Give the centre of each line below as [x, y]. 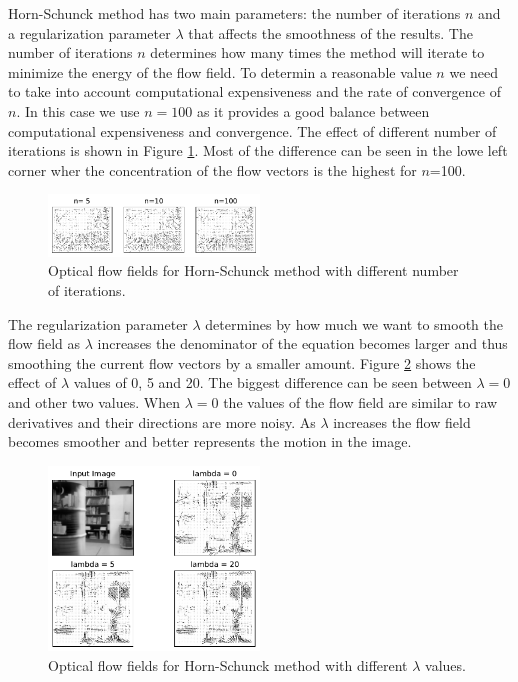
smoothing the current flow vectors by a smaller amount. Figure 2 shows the [242, 362]
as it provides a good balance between [313, 110]
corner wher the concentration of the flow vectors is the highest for [212, 169]
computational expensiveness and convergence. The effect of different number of [252, 130]
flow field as [44, 343]
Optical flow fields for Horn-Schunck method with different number [253, 270]
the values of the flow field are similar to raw [360, 401]
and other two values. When [94, 401]
